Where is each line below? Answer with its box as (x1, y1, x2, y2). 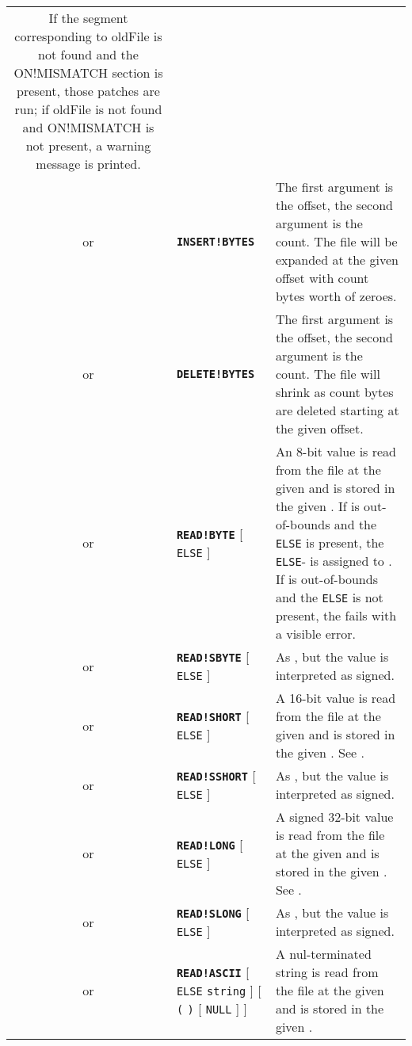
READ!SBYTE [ (176, 647, 250, 666)
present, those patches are (17, 82, 160, 100)
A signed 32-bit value (275, 807, 394, 826)
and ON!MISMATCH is (22, 118, 154, 136)
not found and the (38, 45, 139, 63)
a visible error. (275, 624, 356, 643)
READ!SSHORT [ (176, 766, 256, 784)
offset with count (275, 269, 369, 287)
